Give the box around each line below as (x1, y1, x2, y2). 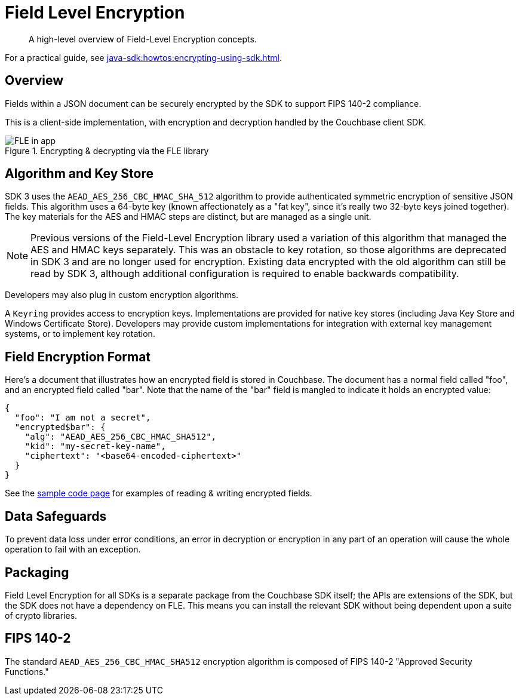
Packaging (5, 564, 69, 580)
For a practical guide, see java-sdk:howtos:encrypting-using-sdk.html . (5, 52, 282, 63)
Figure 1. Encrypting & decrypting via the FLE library (5, 145, 209, 156)
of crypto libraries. (5, 610, 78, 621)
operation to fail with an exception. (5, 544, 141, 555)
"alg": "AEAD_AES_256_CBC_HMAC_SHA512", (24, 432, 217, 442)
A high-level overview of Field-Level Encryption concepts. (29, 33, 257, 44)
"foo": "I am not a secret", (14, 413, 151, 423)
